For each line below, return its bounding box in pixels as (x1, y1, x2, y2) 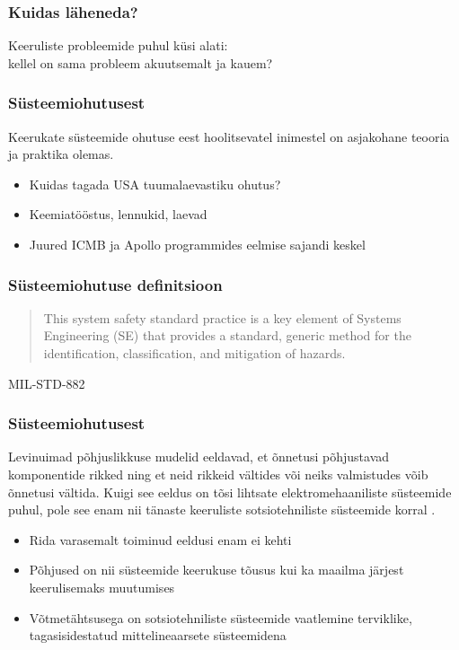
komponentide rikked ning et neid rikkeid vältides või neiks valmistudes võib (8, 465, 428, 483)
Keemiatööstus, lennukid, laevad (29, 205, 207, 224)
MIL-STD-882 (8, 373, 85, 392)
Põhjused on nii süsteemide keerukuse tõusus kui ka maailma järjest (29, 560, 404, 579)
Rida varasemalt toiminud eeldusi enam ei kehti (29, 530, 292, 549)
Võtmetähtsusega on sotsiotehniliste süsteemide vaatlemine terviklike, (29, 608, 412, 627)
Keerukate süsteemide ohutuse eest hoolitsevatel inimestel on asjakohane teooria (8, 127, 450, 145)
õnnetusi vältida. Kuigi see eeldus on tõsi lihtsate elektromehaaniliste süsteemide (8, 482, 452, 501)
